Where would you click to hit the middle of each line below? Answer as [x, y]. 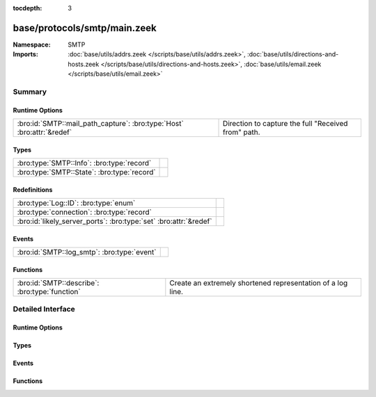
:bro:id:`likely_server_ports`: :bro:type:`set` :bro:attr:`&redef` [115, 221]
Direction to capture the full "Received [285, 124]
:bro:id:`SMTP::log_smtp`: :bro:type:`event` [87, 252]
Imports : [25, 54]
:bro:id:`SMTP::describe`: [58, 283]
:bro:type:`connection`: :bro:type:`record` [85, 212]
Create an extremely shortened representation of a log [259, 283]
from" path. [242, 132]
